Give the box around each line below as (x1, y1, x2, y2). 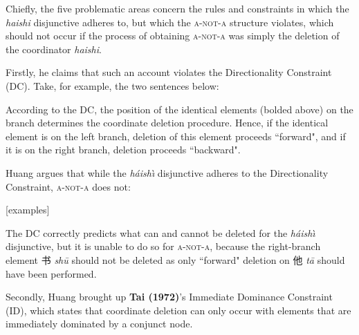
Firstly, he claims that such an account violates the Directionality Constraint (6, 65, 332, 79)
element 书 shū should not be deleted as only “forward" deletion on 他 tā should (6, 252, 345, 267)
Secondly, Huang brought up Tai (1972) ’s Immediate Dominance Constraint (6, 289, 333, 304)
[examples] (6, 202, 50, 217)
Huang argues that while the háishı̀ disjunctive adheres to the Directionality (6, 165, 329, 180)
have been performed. (6, 266, 97, 280)
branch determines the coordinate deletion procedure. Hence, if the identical (6, 115, 329, 130)
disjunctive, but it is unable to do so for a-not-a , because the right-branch (6, 239, 321, 253)
